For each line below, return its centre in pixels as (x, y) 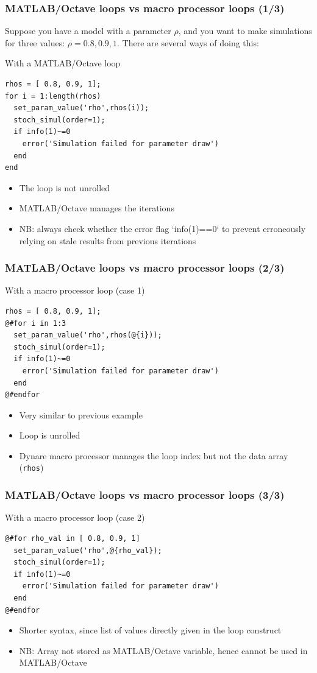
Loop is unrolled (50, 435)
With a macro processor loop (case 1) (75, 290)
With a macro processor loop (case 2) (75, 517)
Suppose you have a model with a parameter (88, 31)
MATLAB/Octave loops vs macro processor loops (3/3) (145, 495)
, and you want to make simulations (245, 31)
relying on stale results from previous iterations (108, 240)
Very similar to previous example (81, 414)
